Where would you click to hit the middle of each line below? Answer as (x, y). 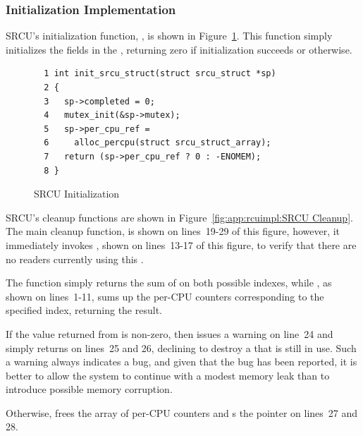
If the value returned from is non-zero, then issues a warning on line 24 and (170, 333)
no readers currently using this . (75, 259)
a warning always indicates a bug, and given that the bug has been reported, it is (181, 362)
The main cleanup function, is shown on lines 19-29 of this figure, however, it (173, 231)
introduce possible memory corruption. (89, 389)
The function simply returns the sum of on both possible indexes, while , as (169, 283)
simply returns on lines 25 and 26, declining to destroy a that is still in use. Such (181, 347)
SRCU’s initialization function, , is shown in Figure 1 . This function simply (169, 36)
